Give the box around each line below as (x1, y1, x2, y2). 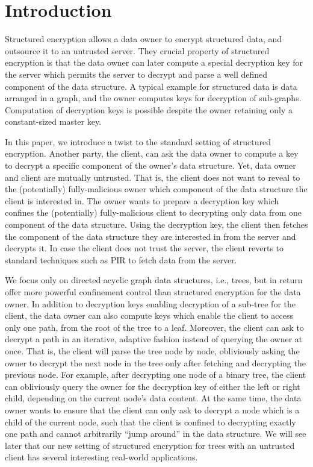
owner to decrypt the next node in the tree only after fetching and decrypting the (5, 356, 306, 369)
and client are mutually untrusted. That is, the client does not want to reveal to (5, 171, 300, 183)
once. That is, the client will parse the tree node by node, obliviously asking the (5, 344, 300, 357)
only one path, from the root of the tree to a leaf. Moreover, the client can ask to (5, 321, 304, 333)
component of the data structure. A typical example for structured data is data (5, 80, 297, 92)
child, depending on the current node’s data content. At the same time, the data (5, 392, 302, 404)
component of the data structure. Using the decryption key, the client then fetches (5, 218, 308, 231)
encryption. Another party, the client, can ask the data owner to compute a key (5, 147, 299, 160)
